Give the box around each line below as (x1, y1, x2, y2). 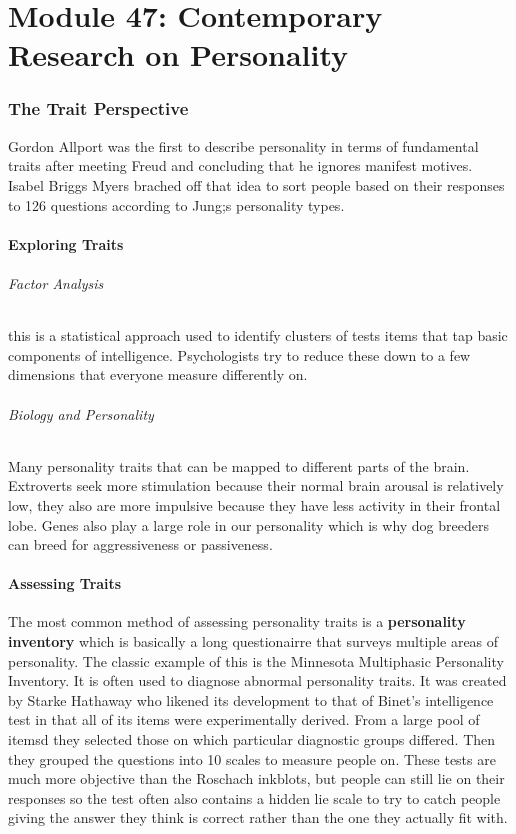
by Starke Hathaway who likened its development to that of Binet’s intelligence (8, 689, 494, 710)
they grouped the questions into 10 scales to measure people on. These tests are (8, 748, 496, 769)
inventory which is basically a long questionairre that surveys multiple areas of (8, 631, 499, 652)
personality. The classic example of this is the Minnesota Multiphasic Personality (8, 650, 504, 671)
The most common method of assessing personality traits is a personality (8, 611, 466, 632)
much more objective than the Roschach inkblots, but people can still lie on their (8, 768, 505, 789)
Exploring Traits (8, 233, 124, 254)
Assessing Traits (8, 573, 122, 594)
